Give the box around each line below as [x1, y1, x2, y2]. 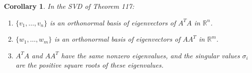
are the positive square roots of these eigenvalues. [15, 60, 164, 70]
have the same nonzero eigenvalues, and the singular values [61, 50, 240, 60]
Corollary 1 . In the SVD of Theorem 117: [4, 1, 135, 11]
